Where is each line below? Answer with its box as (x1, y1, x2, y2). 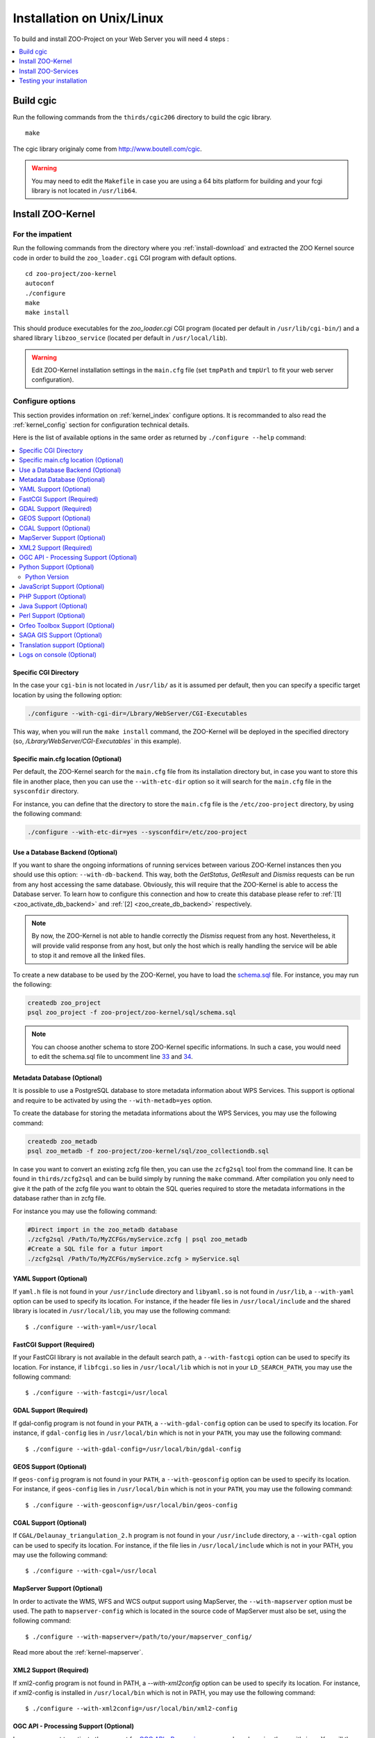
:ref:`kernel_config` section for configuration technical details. (12, 421, 190, 429)
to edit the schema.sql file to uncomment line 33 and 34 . (31, 1053, 194, 1061)
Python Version (25, 572, 69, 580)
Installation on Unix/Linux (12, 10, 164, 26)
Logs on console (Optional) (19, 650, 97, 658)
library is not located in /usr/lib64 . (31, 186, 137, 195)
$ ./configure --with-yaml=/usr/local (25, 1323, 158, 1331)
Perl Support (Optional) (19, 612, 86, 620)
